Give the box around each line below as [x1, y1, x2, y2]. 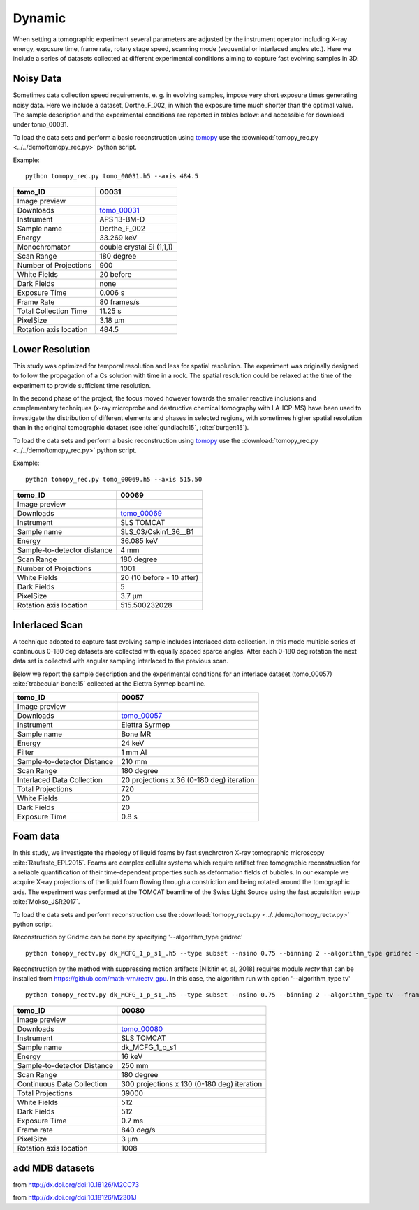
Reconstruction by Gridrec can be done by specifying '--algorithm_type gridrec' [13, 933, 243, 942]
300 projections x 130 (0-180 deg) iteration [121, 1079, 263, 1089]
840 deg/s [121, 1125, 156, 1135]
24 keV [121, 738, 145, 748]
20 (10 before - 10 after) [120, 573, 199, 583]
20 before [98, 270, 132, 280]
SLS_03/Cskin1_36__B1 [120, 527, 194, 537]
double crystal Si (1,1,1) [98, 242, 174, 252]
